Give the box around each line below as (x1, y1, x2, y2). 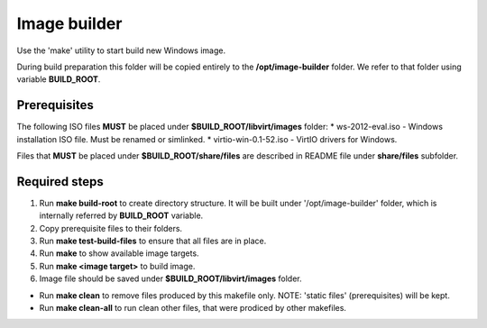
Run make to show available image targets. (39, 248, 199, 259)
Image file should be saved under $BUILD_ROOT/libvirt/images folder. (39, 273, 302, 284)
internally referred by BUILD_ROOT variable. (39, 210, 204, 221)
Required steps (16, 174, 104, 189)
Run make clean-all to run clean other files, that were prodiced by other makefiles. (39, 303, 347, 314)
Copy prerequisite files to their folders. (39, 223, 183, 233)
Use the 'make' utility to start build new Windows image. (16, 45, 225, 56)
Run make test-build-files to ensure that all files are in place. (39, 235, 267, 247)
